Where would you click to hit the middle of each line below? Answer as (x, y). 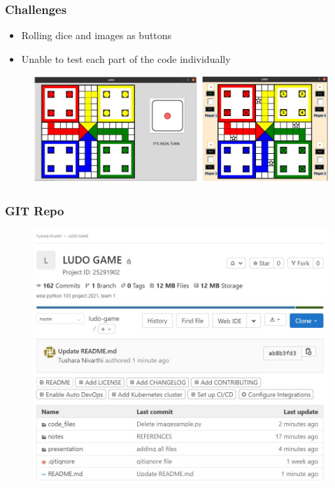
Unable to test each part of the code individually (126, 58)
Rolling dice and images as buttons (97, 35)
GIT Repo (35, 210)
